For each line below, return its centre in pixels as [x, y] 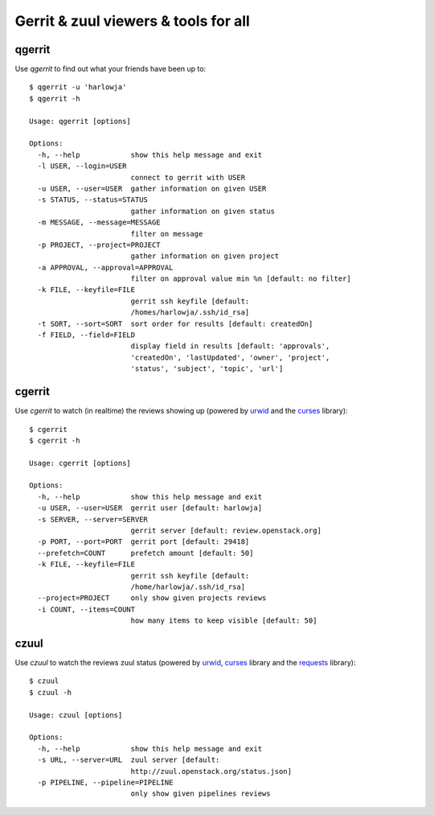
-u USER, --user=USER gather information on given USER [152, 188]
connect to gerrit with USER [188, 177]
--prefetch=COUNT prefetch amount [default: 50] [145, 553]
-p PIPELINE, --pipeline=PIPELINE [105, 782]
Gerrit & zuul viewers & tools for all [133, 21]
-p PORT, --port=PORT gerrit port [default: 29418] [143, 542]
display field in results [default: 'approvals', [230, 346]
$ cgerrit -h [55, 440]
